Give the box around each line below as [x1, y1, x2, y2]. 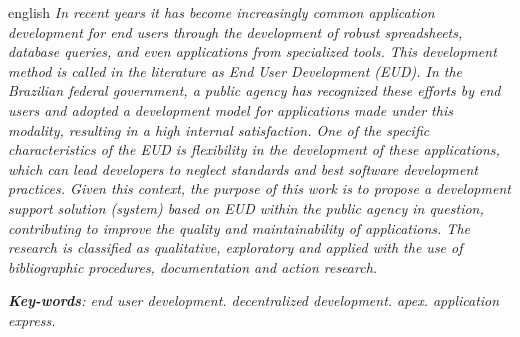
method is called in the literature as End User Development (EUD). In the [8, 60, 463, 81]
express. [8, 309, 56, 330]
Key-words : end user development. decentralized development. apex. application [8, 290, 500, 311]
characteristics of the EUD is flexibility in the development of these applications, [8, 139, 500, 160]
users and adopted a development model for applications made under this [8, 99, 453, 120]
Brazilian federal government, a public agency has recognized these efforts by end [8, 80, 501, 101]
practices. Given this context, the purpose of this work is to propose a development [8, 178, 511, 199]
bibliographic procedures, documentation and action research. [8, 256, 378, 277]
